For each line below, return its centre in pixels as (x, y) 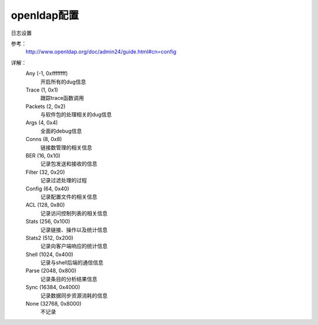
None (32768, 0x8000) (54, 304)
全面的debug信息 (61, 131)
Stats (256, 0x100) (48, 222)
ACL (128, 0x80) (45, 205)
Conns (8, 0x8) (44, 139)
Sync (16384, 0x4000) (53, 287)
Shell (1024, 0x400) (49, 254)
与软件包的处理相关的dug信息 (76, 115)
